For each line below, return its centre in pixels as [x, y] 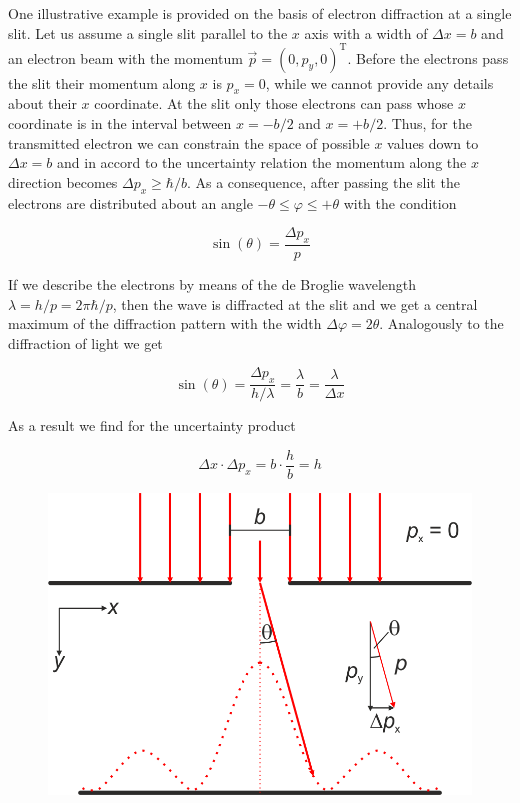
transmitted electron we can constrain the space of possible [189, 142]
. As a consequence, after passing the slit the [323, 181]
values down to [433, 142]
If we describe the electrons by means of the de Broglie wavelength [212, 284]
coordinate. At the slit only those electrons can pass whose [274, 103]
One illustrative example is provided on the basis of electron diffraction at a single [260, 13]
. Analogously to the [441, 323]
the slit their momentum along [102, 82]
